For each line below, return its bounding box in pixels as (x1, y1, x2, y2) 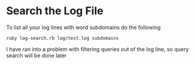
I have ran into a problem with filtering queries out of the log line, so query (6, 46, 189, 53)
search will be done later (6, 52, 67, 59)
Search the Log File (6, 4, 103, 18)
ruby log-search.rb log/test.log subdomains (6, 35, 119, 41)
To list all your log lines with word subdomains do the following (6, 24, 161, 31)
